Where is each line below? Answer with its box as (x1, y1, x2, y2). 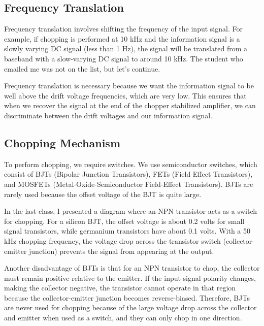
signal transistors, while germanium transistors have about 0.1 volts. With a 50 (4, 225, 250, 236)
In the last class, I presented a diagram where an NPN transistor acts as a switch (4, 206, 257, 216)
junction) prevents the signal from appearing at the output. (29, 245, 214, 256)
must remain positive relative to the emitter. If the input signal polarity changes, (4, 272, 256, 283)
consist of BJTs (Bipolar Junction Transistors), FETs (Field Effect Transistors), (4, 169, 253, 179)
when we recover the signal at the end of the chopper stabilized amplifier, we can (4, 100, 256, 111)
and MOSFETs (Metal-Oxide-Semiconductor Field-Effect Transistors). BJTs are (4, 178, 253, 189)
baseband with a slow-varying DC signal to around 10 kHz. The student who (4, 53, 243, 63)
